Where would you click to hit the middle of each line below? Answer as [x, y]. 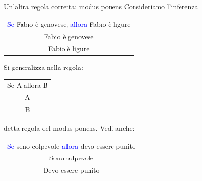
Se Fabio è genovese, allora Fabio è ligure [69, 24]
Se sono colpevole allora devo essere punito [72, 146]
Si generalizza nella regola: [44, 67]
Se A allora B [28, 85]
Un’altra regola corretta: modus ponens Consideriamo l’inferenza [101, 6]
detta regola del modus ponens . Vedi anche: [69, 128]
